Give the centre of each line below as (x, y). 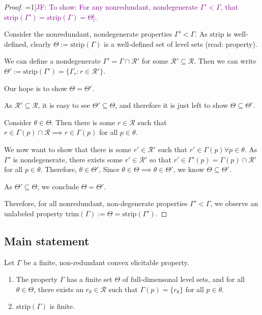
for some (155, 61)
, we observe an (234, 203)
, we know (189, 169)
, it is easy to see (64, 105)
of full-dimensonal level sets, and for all (183, 279)
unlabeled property (34, 213)
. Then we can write (225, 61)
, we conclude (58, 186)
